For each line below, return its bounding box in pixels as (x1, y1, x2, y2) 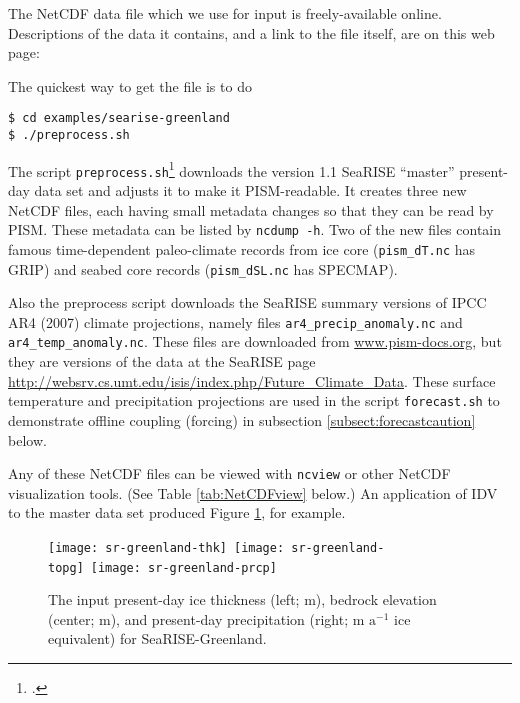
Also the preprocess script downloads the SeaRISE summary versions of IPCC (8, 292, 487, 313)
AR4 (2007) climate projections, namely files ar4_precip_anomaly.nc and (8, 311, 463, 332)
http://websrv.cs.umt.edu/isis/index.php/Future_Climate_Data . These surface (8, 370, 496, 391)
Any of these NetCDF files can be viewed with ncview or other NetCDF (8, 463, 451, 484)
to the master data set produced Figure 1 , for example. (8, 502, 346, 523)
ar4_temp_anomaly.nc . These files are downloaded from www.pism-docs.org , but (8, 331, 502, 352)
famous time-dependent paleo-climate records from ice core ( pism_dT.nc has (8, 238, 476, 259)
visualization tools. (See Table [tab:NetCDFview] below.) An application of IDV (8, 482, 498, 503)
